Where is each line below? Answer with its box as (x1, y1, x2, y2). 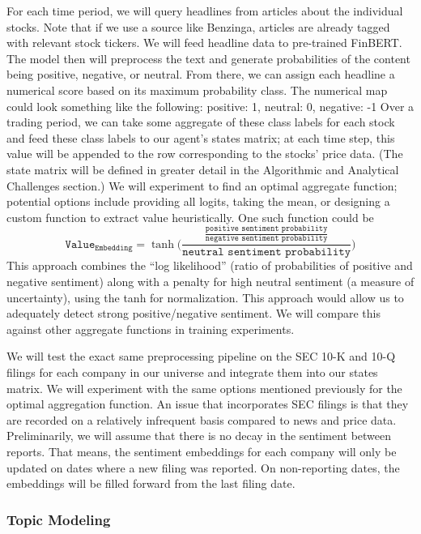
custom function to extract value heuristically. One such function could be (6, 208, 374, 225)
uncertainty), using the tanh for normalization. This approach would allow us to (6, 288, 404, 305)
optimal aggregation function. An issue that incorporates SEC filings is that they (6, 395, 409, 412)
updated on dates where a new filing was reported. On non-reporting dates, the (6, 459, 400, 476)
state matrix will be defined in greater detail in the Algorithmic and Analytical (6, 160, 399, 177)
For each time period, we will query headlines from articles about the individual (6, 2, 403, 19)
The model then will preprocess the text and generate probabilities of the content (6, 49, 410, 66)
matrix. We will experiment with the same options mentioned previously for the (6, 379, 402, 396)
